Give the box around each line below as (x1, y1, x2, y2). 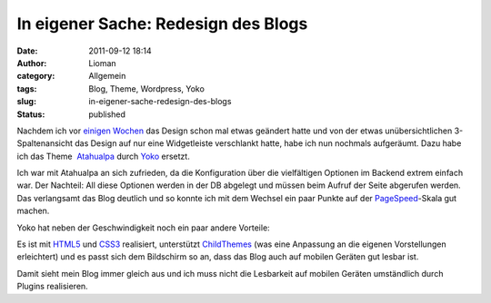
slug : (16, 96, 36, 107)
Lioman (88, 57, 117, 68)
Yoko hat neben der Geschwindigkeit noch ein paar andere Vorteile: (16, 222, 270, 233)
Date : (16, 45, 38, 56)
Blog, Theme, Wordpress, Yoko (88, 83, 205, 94)
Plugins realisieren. (16, 281, 88, 292)
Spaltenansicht (16, 138, 73, 149)
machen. (16, 205, 50, 217)
